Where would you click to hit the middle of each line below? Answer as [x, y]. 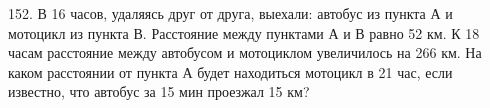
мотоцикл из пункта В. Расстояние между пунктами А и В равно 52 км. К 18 [244, 32]
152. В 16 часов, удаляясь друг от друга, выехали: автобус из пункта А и [230, 13]
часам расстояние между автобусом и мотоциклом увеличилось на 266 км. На [245, 52]
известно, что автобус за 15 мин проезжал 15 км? [159, 91]
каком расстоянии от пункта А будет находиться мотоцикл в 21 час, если [230, 71]
